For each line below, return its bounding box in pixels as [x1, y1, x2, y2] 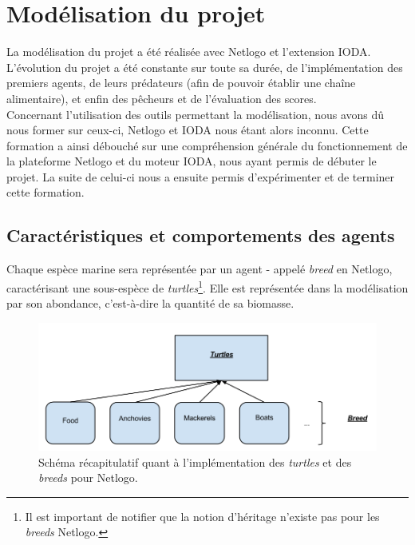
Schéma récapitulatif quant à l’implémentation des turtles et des [38, 453, 352, 470]
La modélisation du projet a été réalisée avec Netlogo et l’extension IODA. [6, 43, 371, 60]
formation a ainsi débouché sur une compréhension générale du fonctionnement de [6, 137, 408, 153]
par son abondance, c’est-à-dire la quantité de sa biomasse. [6, 295, 294, 312]
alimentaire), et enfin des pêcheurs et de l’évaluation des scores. [6, 90, 317, 106]
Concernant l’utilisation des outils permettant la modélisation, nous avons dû [6, 105, 385, 122]
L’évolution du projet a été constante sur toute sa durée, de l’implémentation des [6, 58, 403, 75]
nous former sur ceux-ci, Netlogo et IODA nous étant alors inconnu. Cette [6, 121, 369, 138]
